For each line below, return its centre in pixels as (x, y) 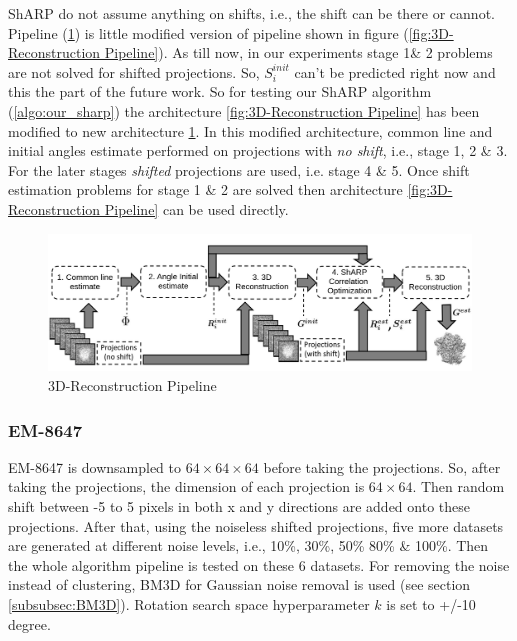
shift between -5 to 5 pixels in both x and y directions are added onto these (239, 506)
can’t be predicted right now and (395, 71)
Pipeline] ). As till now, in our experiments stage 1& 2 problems (298, 52)
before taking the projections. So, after (382, 466)
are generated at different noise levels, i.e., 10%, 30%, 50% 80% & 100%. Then (248, 545)
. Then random (458, 486)
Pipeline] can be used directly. (196, 208)
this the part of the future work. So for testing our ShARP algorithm (220, 91)
